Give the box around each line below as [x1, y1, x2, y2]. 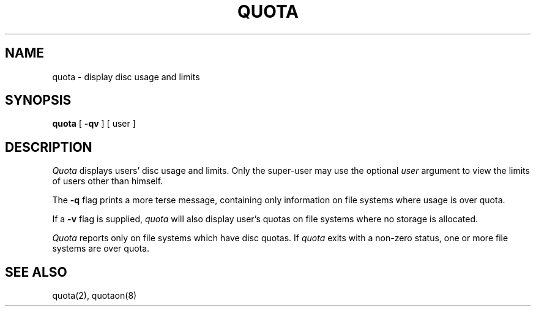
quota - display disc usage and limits [52, 71, 200, 82]
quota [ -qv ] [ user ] [52, 118, 136, 129]
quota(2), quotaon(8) [52, 290, 137, 301]
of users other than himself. [52, 176, 163, 187]
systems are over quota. [52, 243, 150, 254]
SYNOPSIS [5, 92, 72, 108]
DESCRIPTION [5, 139, 92, 155]
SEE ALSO [5, 264, 67, 280]
